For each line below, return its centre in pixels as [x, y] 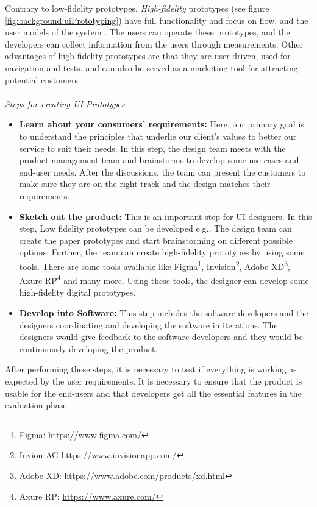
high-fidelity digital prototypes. [77, 292]
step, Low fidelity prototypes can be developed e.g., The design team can [155, 228]
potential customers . [44, 80]
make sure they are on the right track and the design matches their [145, 184]
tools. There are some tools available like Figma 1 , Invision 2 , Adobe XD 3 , [155, 265]
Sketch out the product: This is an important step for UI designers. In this [166, 216]
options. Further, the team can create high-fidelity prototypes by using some [162, 252]
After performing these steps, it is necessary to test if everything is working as [151, 369]
